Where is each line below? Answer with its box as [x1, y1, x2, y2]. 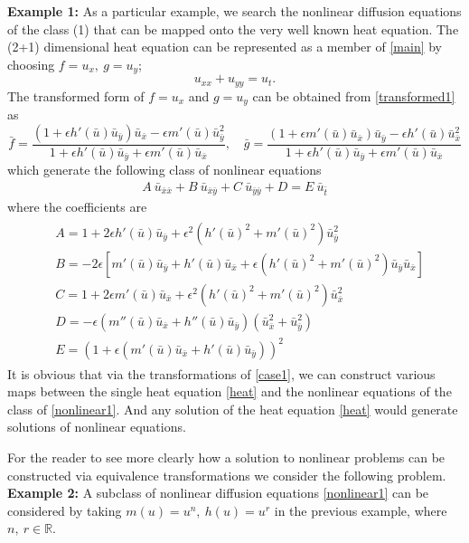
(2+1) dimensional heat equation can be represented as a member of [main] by [7, 37, 443, 56]
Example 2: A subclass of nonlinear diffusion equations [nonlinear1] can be [7, 483, 429, 502]
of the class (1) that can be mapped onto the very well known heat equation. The [7, 19, 459, 38]
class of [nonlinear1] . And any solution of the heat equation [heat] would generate [7, 399, 458, 418]
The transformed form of [7, 86, 145, 105]
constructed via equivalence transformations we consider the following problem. [7, 465, 446, 484]
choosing [7, 54, 55, 73]
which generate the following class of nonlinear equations [7, 160, 322, 179]
